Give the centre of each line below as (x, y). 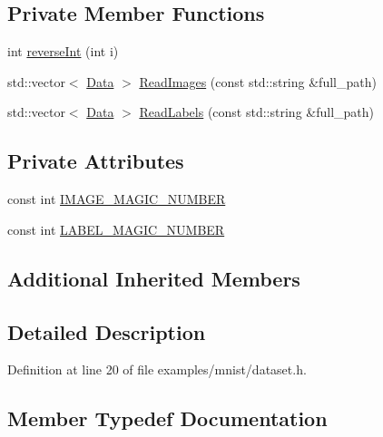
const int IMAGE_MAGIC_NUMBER (117, 199)
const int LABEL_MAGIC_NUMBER (116, 229)
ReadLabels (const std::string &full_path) (257, 112)
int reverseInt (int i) (63, 51)
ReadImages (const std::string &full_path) (258, 81)
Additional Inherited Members (154, 278)
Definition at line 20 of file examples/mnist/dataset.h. (157, 369)
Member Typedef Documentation (167, 418)
